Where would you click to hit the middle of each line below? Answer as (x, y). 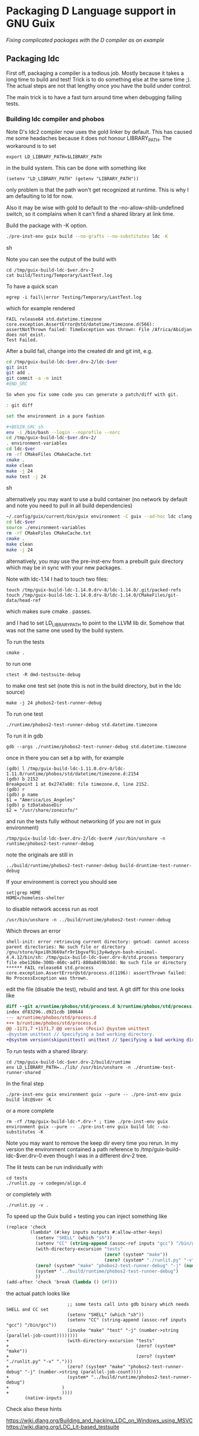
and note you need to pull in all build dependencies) (69, 506)
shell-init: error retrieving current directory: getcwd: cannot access (98, 942)
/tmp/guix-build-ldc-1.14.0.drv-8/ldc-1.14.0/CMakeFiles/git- (100, 595)
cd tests (17, 1178)
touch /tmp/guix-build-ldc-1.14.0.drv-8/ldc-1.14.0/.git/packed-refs (94, 590)
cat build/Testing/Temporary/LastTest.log (59, 275)
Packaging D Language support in (91, 11)
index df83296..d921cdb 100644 (45, 1012)
